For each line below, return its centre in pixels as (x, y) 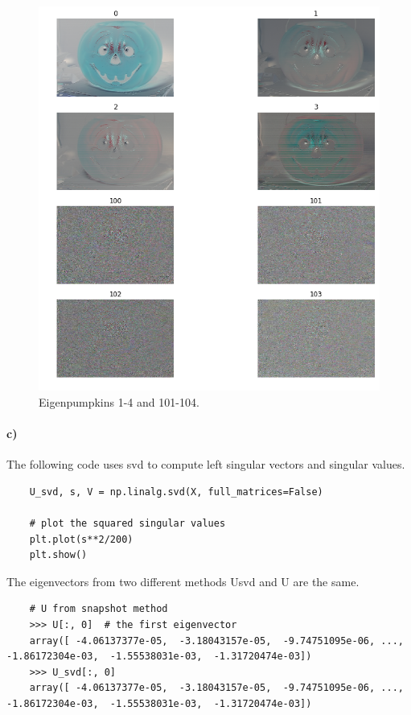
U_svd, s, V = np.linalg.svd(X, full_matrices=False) (176, 492)
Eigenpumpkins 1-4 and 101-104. (119, 401)
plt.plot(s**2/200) (81, 539)
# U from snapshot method (99, 609)
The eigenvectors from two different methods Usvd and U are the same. (183, 581)
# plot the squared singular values (127, 524)
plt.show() (58, 555)
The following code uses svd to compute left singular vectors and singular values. (206, 464)
